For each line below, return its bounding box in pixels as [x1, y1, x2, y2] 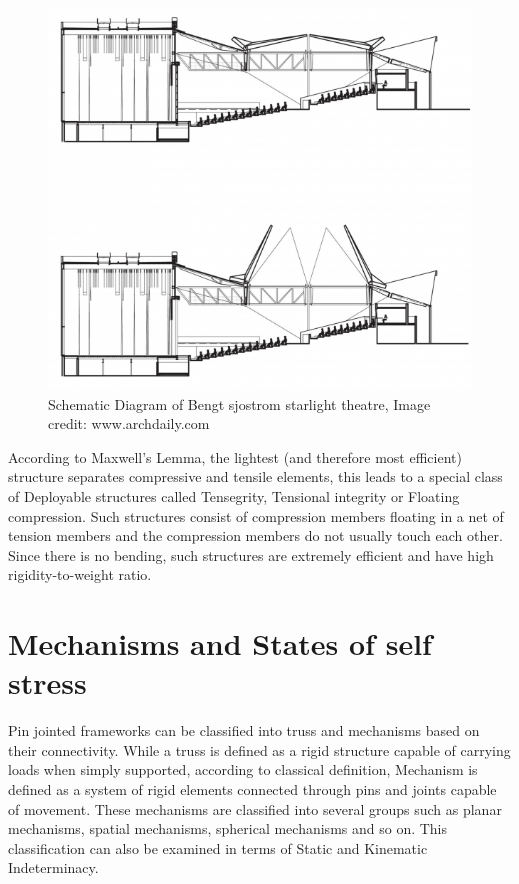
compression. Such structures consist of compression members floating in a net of [8, 505, 504, 526]
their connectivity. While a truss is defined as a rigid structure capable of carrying [8, 739, 511, 760]
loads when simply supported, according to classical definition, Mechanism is [8, 759, 478, 780]
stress [8, 662, 87, 703]
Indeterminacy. [8, 857, 99, 878]
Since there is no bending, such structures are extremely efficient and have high [8, 544, 494, 565]
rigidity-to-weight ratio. [8, 564, 152, 585]
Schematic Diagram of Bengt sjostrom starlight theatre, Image [48, 393, 431, 414]
